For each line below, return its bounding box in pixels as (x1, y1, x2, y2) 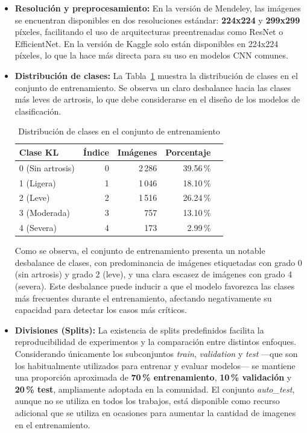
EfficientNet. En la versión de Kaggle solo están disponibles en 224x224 (14, 37, 279, 49)
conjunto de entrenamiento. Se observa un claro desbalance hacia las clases (14, 81, 291, 93)
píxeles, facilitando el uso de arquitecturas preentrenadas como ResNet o (14, 25, 283, 38)
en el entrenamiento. (14, 418, 90, 431)
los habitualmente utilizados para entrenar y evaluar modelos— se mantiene (14, 359, 296, 371)
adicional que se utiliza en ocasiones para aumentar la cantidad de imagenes (14, 406, 296, 419)
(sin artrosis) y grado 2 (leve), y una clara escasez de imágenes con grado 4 (14, 268, 293, 280)
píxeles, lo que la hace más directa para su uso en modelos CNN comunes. (14, 49, 288, 62)
